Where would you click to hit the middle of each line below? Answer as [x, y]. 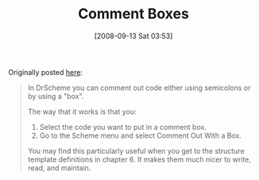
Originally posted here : [46, 72]
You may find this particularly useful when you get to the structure [136, 151]
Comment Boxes [133, 14]
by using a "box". [56, 96]
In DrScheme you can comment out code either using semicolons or [139, 88]
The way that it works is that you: [82, 112]
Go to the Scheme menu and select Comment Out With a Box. [141, 135]
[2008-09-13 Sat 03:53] [133, 36]
